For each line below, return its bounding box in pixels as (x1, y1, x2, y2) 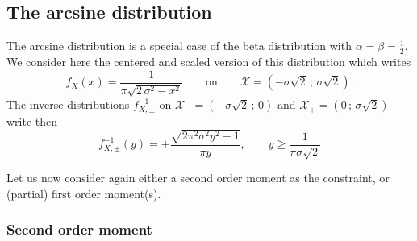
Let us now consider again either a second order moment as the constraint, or (6, 169, 390, 186)
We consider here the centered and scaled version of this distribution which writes (6, 53, 411, 70)
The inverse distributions (6, 96, 130, 113)
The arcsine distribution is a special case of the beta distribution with (6, 37, 352, 54)
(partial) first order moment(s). (6, 185, 161, 202)
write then (6, 112, 58, 129)
